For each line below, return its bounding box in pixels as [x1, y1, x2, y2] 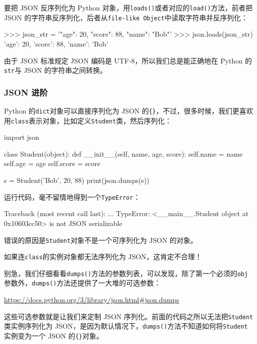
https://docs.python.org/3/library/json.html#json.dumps [4, 294, 179, 305]
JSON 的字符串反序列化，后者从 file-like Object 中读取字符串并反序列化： [4, 12, 248, 22]
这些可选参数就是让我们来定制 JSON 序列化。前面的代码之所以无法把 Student [4, 311, 253, 321]
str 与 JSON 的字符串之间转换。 [4, 65, 107, 75]
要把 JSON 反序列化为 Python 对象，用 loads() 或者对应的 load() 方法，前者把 [4, 2, 253, 12]
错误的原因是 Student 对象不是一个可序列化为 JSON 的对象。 [4, 234, 197, 245]
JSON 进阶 [4, 86, 48, 98]
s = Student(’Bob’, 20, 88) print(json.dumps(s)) [4, 175, 150, 185]
